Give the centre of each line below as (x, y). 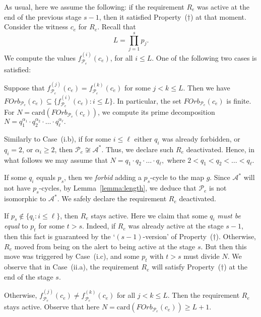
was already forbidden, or (201, 139)
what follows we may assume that (56, 160)
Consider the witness (36, 27)
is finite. (239, 100)
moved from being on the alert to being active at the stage (105, 246)
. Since (220, 177)
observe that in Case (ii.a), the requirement (72, 267)
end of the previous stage (43, 16)
